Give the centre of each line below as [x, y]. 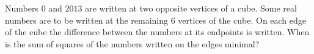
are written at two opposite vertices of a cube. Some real [191, 8]
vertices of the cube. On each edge [242, 20]
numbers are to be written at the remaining [87, 20]
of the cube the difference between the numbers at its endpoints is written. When [157, 32]
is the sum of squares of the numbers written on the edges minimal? [132, 43]
